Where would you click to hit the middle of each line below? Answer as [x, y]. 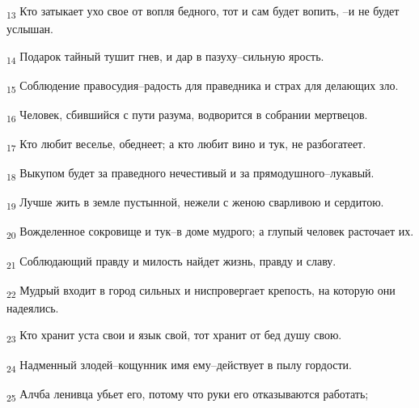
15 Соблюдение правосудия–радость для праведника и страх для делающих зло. [203, 86]
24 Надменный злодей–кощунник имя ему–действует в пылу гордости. [179, 365]
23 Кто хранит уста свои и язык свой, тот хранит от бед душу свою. [174, 336]
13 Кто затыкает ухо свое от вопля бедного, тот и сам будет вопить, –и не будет [203, 12]
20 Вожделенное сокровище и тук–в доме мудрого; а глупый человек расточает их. [210, 232]
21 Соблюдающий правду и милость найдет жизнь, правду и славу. [171, 261]
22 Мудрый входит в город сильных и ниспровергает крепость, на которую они [201, 291]
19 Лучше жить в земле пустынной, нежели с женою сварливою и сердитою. [195, 203]
